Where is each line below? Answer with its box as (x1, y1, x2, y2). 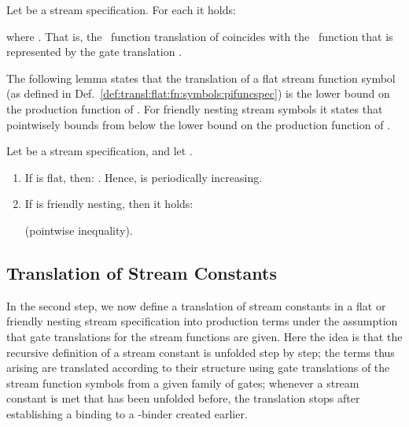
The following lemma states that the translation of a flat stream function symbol (6, 69, 396, 86)
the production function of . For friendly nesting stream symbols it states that (6, 100, 383, 117)
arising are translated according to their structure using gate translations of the (6, 359, 390, 376)
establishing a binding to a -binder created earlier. (6, 405, 248, 421)
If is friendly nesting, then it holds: (24, 195, 193, 212)
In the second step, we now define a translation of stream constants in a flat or (6, 297, 386, 314)
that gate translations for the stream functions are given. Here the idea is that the (6, 328, 403, 344)
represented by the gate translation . (6, 43, 182, 60)
